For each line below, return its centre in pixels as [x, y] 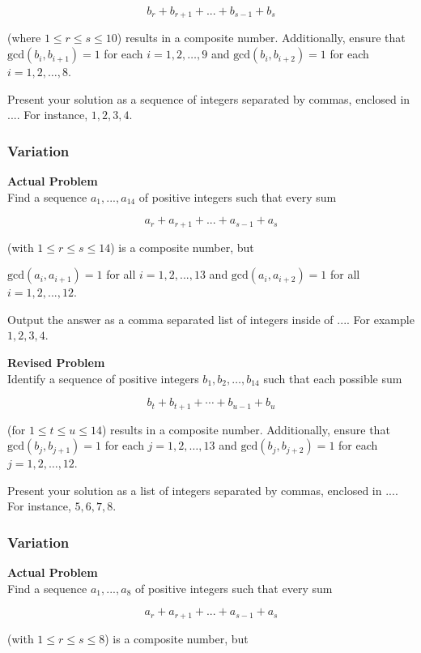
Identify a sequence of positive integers [103, 378]
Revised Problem [56, 363]
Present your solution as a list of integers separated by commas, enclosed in [195, 490]
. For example [381, 319]
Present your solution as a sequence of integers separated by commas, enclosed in [209, 98]
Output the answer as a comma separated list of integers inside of [170, 319]
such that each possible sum [333, 378]
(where [24, 38]
